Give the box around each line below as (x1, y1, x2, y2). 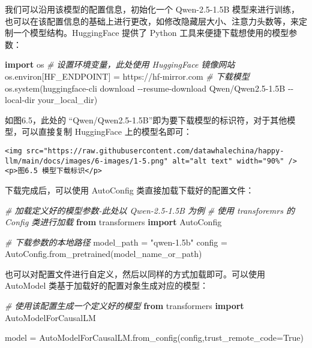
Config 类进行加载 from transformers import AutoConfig (5, 216, 222, 228)
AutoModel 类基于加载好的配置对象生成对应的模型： (5, 279, 209, 292)
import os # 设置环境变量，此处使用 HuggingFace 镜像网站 (5, 58, 235, 71)
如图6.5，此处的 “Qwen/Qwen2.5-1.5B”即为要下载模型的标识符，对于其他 (5, 113, 287, 126)
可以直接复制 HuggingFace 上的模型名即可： (21, 125, 192, 138)
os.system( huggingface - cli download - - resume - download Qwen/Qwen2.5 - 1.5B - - (5, 81, 294, 94)
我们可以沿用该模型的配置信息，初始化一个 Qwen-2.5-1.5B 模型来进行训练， (5, 3, 299, 15)
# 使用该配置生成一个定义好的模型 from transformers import (5, 299, 244, 312)
